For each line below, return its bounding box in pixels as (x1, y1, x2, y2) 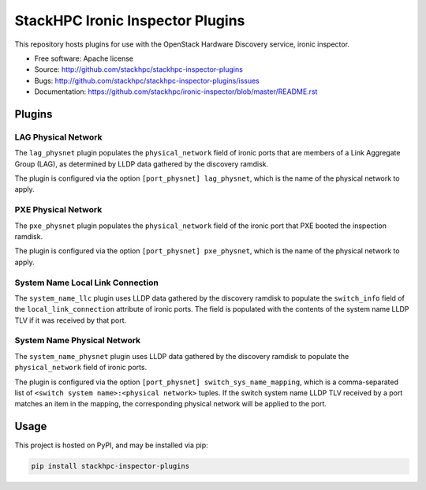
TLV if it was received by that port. (14, 316, 127, 325)
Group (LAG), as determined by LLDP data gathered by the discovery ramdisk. (14, 159, 269, 169)
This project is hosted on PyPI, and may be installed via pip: (14, 440, 208, 450)
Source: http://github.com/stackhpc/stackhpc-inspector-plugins (34, 65, 244, 74)
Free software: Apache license (34, 54, 134, 63)
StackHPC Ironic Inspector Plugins (14, 12, 245, 29)
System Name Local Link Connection (14, 277, 159, 288)
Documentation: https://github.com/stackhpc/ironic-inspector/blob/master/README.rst (34, 87, 318, 96)
